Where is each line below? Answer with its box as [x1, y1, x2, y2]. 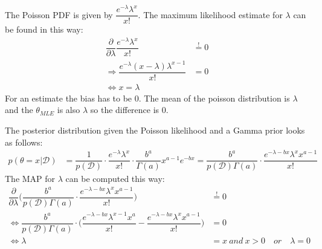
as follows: [5, 135, 43, 148]
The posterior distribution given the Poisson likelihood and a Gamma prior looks [5, 123, 305, 136]
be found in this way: [5, 23, 83, 36]
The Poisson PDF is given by [5, 8, 113, 21]
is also [57, 103, 80, 116]
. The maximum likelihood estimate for [138, 8, 283, 21]
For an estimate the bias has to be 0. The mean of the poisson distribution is [5, 91, 290, 104]
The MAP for [5, 172, 56, 185]
